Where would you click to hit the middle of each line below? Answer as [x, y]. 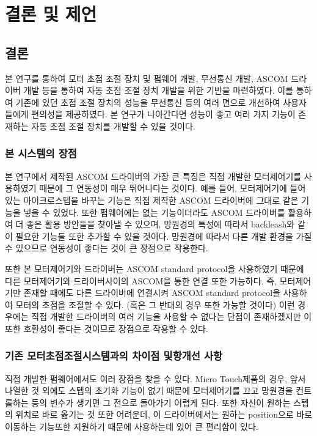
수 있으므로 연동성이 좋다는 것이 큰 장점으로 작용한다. [107, 248]
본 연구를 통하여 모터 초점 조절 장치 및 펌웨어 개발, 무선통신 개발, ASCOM [147, 78]
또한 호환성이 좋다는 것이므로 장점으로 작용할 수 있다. [107, 328]
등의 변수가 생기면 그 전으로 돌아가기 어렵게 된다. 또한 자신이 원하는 [161, 402]
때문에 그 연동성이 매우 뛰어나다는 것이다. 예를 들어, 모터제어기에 [163, 188]
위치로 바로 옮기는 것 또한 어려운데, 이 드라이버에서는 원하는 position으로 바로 [164, 414]
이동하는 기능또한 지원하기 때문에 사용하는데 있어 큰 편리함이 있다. [132, 427]
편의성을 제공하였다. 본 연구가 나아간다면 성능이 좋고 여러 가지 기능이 [163, 114]
